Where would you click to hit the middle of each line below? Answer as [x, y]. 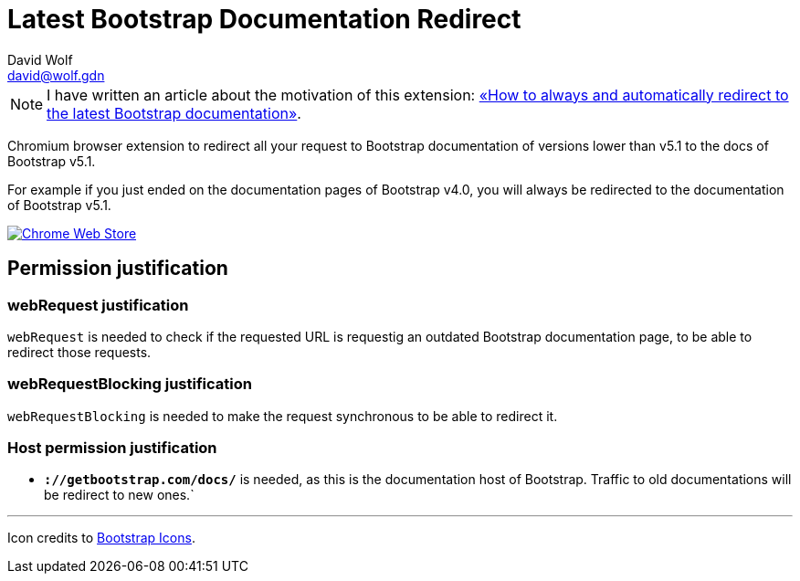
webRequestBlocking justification [130, 384]
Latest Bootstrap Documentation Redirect [264, 19]
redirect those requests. [79, 352]
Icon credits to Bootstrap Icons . [101, 538]
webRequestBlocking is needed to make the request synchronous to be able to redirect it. [283, 416]
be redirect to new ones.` [119, 495]
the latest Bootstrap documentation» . [174, 113]
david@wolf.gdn [56, 75]
